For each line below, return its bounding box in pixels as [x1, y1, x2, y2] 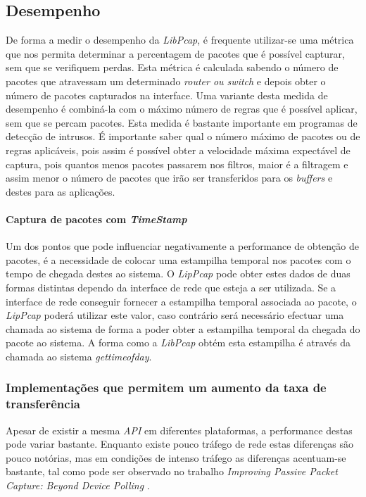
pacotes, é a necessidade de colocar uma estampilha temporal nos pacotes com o [6, 252, 351, 267]
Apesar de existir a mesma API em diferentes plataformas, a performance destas [6, 422, 353, 437]
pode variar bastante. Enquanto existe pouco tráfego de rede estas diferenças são [6, 436, 353, 451]
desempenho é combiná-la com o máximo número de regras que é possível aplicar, [6, 101, 358, 116]
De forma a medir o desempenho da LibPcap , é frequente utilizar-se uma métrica [6, 32, 354, 47]
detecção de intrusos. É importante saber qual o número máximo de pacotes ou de [6, 129, 360, 144]
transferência [6, 395, 81, 413]
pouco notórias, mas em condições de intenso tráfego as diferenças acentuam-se [6, 450, 346, 465]
